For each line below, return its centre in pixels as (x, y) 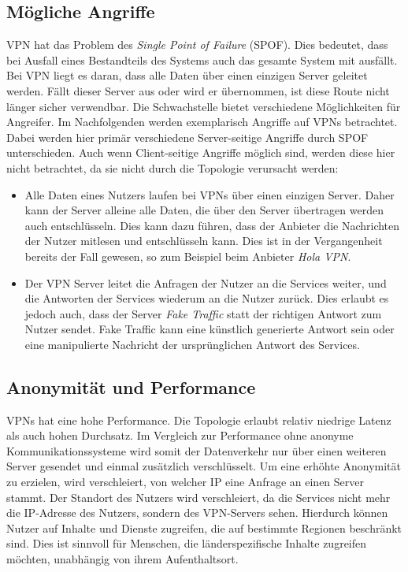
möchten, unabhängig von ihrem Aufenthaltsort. (122, 559)
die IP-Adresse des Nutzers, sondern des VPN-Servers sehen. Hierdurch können (197, 513)
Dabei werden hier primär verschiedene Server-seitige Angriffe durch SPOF (187, 137)
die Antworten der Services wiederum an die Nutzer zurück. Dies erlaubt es (207, 298)
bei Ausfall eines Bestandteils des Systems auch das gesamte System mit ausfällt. (202, 59)
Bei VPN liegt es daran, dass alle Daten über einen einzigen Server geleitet (187, 75)
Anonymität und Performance (131, 386)
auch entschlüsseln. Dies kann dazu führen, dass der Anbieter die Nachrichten (212, 225)
